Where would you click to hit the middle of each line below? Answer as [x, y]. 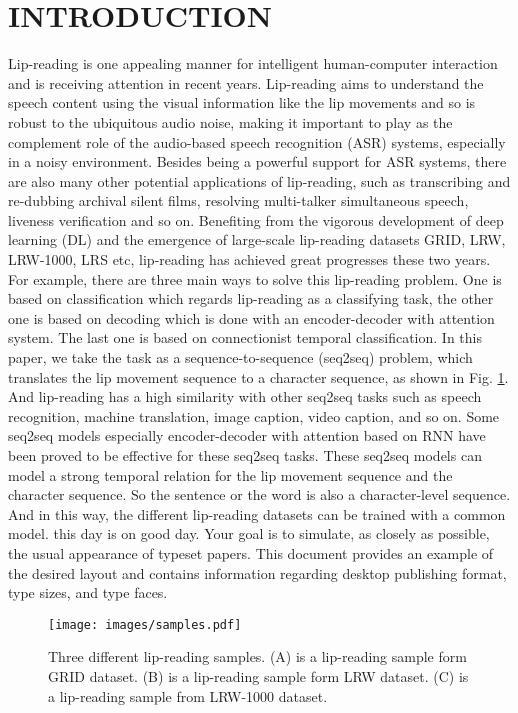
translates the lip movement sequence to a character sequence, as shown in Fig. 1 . [258, 376]
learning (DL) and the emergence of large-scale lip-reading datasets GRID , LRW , [257, 239]
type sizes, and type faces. [88, 592]
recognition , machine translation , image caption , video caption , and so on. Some [254, 415]
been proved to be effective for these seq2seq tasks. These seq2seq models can [245, 455]
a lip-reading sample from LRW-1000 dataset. [188, 695]
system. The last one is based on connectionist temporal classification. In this [245, 337]
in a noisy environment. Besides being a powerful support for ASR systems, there [257, 161]
